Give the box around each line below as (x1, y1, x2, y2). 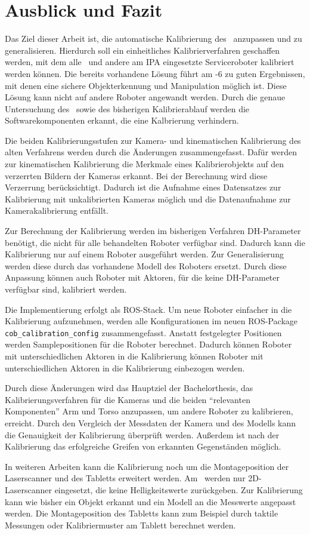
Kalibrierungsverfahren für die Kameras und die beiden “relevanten (5, 393, 250, 405)
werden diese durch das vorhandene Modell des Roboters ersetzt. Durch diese (5, 259, 287, 272)
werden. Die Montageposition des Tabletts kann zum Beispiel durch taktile (5, 507, 278, 519)
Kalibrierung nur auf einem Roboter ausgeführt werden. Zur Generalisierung (5, 248, 284, 260)
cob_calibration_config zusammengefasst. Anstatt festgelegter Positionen (5, 326, 282, 339)
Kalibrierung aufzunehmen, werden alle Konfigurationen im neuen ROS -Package (5, 315, 297, 327)
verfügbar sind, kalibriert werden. (5, 283, 127, 295)
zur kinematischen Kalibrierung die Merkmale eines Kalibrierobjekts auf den (5, 158, 284, 170)
